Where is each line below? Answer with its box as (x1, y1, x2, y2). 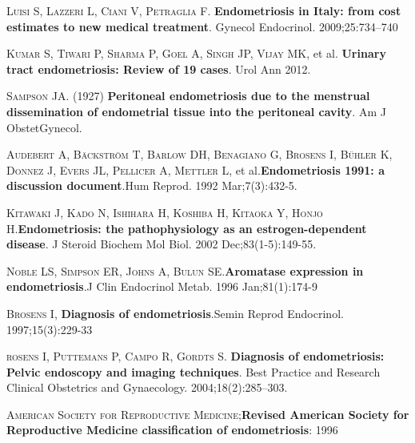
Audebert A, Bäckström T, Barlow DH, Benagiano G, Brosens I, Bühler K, (6, 146, 393, 163)
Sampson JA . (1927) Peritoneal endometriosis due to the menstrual (6, 87, 370, 104)
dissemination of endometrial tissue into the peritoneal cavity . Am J (6, 103, 386, 119)
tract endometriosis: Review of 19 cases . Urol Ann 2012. (6, 60, 311, 77)
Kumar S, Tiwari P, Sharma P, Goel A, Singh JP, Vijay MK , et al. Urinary (6, 45, 386, 62)
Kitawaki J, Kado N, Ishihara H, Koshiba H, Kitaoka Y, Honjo (6, 203, 323, 220)
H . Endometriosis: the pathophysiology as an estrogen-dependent (6, 219, 367, 236)
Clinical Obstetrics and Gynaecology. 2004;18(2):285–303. (6, 379, 288, 396)
